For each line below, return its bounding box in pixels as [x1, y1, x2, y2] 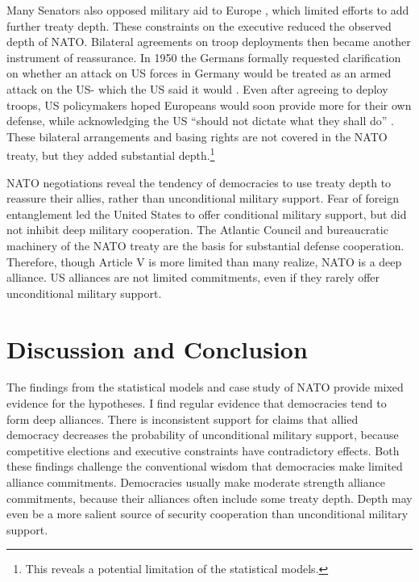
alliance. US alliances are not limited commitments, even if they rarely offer [6, 269, 380, 286]
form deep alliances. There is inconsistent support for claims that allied [6, 410, 359, 427]
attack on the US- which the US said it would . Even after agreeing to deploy [6, 80, 388, 97]
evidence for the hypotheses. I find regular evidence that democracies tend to [6, 395, 387, 412]
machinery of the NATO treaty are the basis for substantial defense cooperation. [6, 237, 404, 253]
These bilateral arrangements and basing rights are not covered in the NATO [6, 128, 388, 144]
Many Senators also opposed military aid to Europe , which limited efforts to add [6, 2, 409, 18]
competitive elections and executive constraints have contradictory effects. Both [6, 442, 400, 458]
